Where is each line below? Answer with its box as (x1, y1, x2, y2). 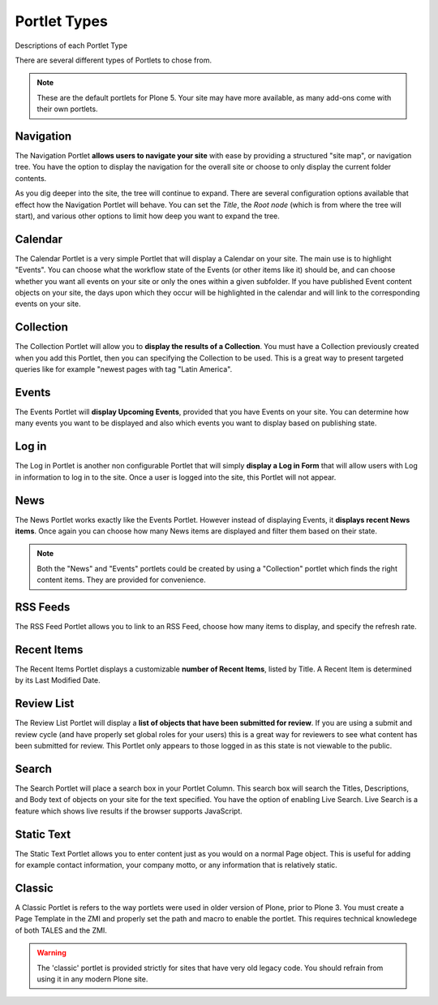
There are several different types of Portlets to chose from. (15, 55, 213, 65)
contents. (15, 173, 47, 183)
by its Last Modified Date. (15, 675, 101, 685)
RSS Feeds (15, 601, 71, 614)
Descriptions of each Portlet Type (15, 41, 128, 50)
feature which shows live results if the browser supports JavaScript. (15, 806, 243, 816)
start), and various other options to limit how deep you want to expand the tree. (15, 211, 280, 221)
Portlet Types (15, 12, 109, 30)
